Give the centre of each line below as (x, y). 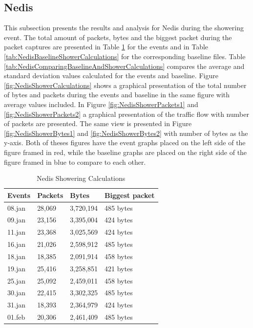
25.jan (16, 280)
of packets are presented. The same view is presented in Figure (98, 123)
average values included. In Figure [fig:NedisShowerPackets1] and (101, 104)
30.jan (16, 293)
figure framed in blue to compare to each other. (75, 162)
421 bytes (119, 268)
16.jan (16, 244)
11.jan (16, 232)
